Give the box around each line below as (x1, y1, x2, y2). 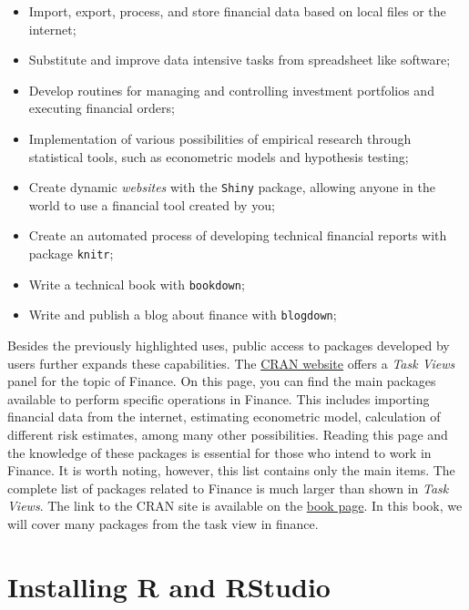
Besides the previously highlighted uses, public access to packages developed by (7, 335, 450, 354)
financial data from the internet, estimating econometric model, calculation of (7, 407, 441, 426)
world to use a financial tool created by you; (28, 195, 275, 214)
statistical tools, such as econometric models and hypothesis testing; (28, 147, 409, 166)
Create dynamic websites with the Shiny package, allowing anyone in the (28, 178, 435, 197)
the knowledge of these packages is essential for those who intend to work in (7, 442, 432, 462)
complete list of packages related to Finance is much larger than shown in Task (7, 478, 449, 497)
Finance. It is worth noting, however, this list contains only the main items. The (7, 461, 455, 480)
